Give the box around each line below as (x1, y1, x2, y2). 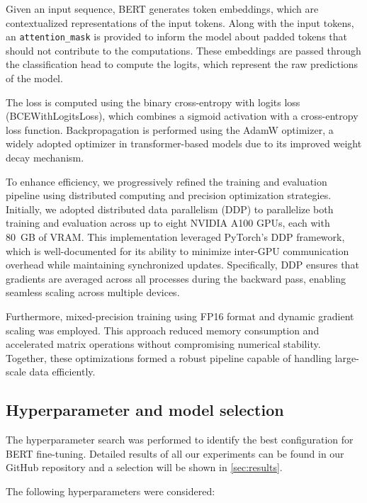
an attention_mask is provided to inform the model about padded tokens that (6, 29, 348, 44)
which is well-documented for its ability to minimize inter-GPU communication (6, 243, 349, 258)
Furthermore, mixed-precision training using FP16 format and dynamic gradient (6, 308, 354, 323)
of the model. (6, 71, 63, 86)
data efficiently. (29, 364, 96, 379)
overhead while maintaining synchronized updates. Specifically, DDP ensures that (6, 257, 359, 272)
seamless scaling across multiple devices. (6, 285, 180, 300)
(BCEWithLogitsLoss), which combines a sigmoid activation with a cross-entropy (6, 108, 358, 123)
